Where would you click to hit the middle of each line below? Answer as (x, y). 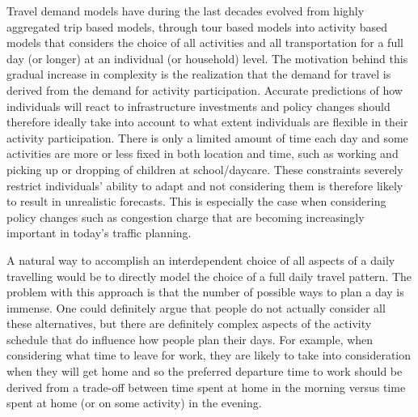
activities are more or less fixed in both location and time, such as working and (203, 153)
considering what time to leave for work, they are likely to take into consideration (209, 355)
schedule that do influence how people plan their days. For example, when (190, 339)
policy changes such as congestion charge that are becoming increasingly (186, 217)
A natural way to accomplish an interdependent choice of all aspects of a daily (201, 260)
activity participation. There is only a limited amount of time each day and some (207, 137)
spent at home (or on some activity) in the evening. (134, 403)
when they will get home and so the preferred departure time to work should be (205, 371)
